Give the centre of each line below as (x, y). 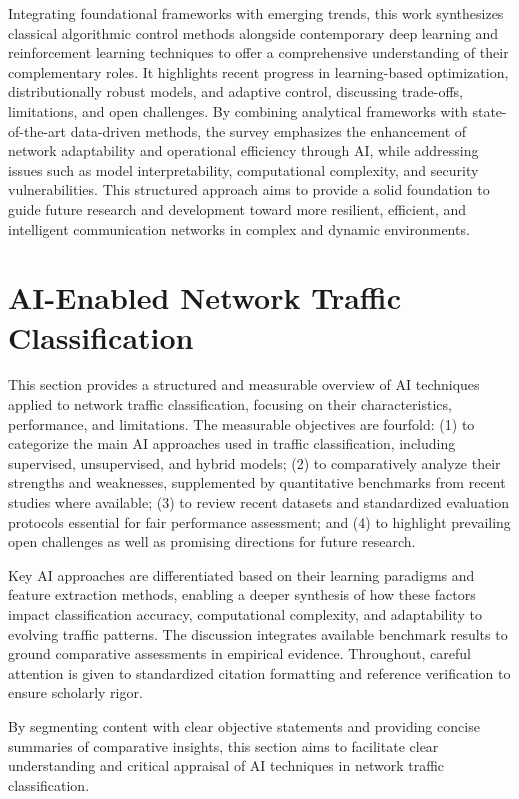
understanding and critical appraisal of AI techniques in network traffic (226, 765)
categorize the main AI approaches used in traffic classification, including (232, 443)
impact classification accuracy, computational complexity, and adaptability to (245, 613)
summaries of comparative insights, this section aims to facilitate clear (223, 745)
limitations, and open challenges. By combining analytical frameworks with (238, 110)
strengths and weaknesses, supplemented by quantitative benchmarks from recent (257, 482)
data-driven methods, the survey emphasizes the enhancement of (268, 130)
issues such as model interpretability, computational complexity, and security (243, 169)
